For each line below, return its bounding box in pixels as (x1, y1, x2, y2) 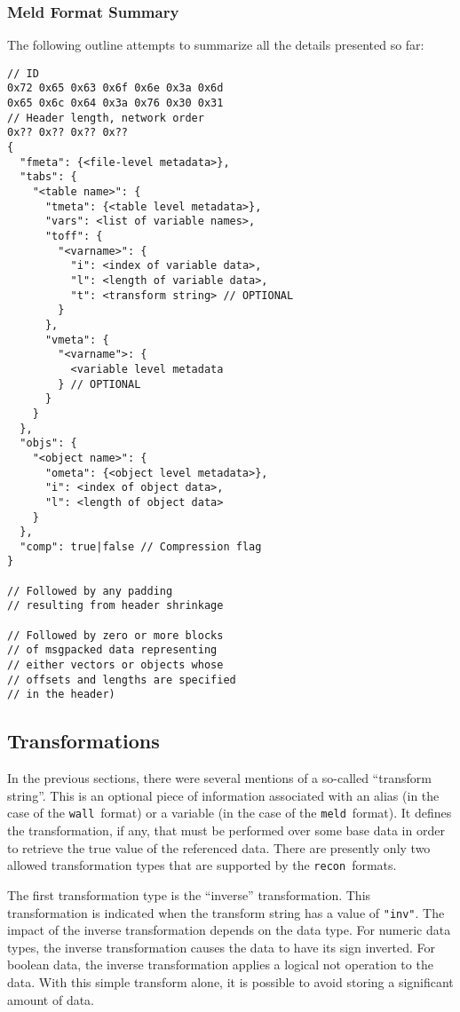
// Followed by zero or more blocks (7, 629, 224, 642)
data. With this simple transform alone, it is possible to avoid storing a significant (7, 972, 454, 991)
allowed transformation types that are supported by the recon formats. (7, 856, 397, 874)
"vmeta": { (44, 333, 109, 346)
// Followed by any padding (7, 584, 173, 597)
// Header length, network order (7, 111, 204, 124)
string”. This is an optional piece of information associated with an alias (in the (7, 786, 440, 804)
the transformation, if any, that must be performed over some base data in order (7, 821, 445, 840)
